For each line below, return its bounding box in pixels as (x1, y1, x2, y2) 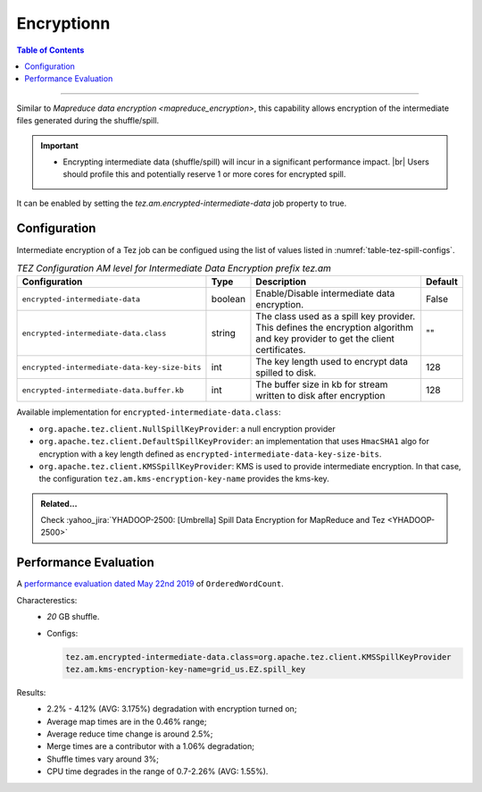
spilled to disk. (255, 367, 317, 379)
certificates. (255, 344, 306, 357)
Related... (40, 498, 78, 509)
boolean (211, 293, 245, 306)
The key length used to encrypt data (255, 356, 409, 368)
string (211, 327, 237, 340)
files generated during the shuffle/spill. (16, 115, 160, 126)
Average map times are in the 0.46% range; (46, 716, 207, 727)
